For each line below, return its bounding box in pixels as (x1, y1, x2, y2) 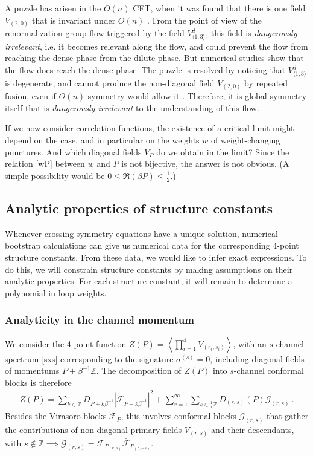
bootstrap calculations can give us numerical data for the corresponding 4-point (5, 239, 299, 252)
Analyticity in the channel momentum (5, 312, 194, 327)
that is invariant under (31, 13, 116, 26)
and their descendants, (210, 423, 294, 435)
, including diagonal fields (210, 352, 305, 365)
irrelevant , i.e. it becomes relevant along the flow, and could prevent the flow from (5, 39, 308, 52)
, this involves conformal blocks (121, 409, 236, 422)
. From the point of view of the (147, 13, 262, 26)
